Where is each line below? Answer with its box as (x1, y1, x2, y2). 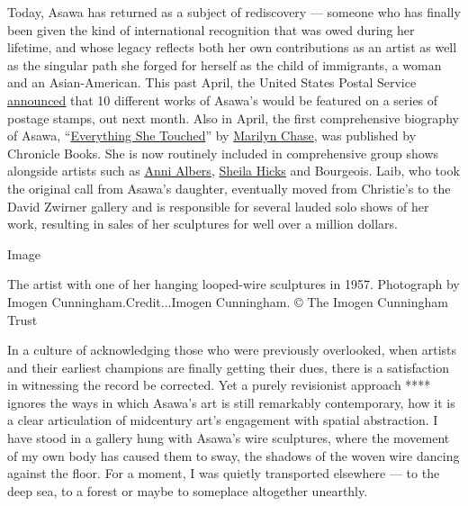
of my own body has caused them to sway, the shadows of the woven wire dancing (7, 446, 460, 465)
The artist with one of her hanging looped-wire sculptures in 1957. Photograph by (7, 275, 460, 294)
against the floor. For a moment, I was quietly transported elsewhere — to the (7, 464, 440, 483)
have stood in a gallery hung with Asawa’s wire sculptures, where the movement (7, 429, 450, 447)
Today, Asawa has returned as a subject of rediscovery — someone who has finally (7, 3, 461, 21)
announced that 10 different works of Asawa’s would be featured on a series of (7, 90, 438, 109)
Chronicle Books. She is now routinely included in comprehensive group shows (7, 143, 439, 162)
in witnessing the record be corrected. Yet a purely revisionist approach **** (7, 375, 431, 394)
